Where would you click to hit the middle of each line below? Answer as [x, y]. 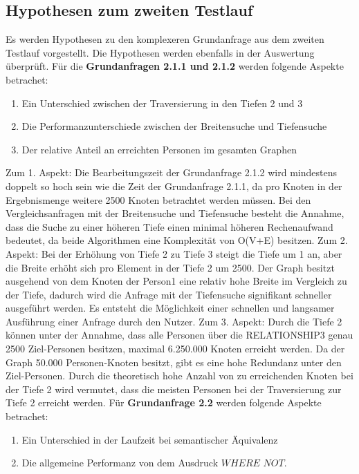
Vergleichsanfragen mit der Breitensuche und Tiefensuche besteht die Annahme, [175, 213]
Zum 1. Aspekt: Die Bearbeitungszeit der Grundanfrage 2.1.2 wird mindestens [171, 172]
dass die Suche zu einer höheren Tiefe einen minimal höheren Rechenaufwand [169, 226]
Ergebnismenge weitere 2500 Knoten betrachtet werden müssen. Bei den [158, 199]
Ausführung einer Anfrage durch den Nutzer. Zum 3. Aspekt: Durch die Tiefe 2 [174, 321]
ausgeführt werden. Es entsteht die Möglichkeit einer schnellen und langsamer [170, 308]
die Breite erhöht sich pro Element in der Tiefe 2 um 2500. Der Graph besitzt [170, 267]
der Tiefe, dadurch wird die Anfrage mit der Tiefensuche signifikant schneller [169, 294]
